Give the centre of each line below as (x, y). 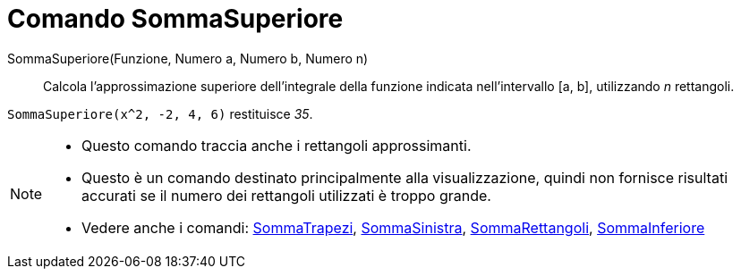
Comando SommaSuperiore (175, 19)
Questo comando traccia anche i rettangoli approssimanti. (277, 145)
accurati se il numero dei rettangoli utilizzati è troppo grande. (286, 195)
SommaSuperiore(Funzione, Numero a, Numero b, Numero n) (188, 58)
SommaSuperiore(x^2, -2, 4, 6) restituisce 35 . (160, 113)
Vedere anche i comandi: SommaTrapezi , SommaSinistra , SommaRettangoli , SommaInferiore (393, 227)
